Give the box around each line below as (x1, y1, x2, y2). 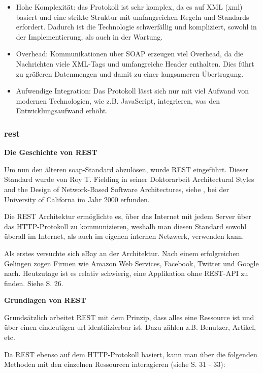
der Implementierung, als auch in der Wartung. (16, 31, 163, 42)
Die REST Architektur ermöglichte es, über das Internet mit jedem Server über (4, 211, 251, 222)
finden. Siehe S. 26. (4, 277, 63, 288)
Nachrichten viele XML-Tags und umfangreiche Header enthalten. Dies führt (16, 58, 254, 69)
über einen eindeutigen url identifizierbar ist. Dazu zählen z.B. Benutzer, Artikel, (4, 322, 256, 332)
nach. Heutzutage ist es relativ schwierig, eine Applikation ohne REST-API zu (4, 268, 248, 278)
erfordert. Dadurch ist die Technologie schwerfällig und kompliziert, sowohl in (16, 21, 257, 32)
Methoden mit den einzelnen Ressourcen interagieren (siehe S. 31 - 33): (4, 359, 225, 369)
